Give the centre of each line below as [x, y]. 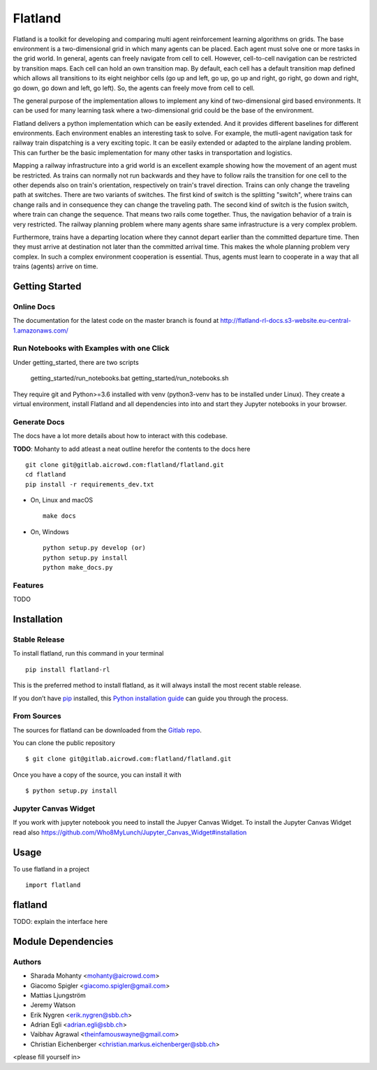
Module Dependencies [63, 941]
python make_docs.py [78, 567]
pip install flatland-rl [68, 670]
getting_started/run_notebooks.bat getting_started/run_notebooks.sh [130, 378]
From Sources [37, 716]
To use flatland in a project [51, 869]
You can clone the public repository [64, 743]
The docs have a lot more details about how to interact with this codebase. [120, 436]
